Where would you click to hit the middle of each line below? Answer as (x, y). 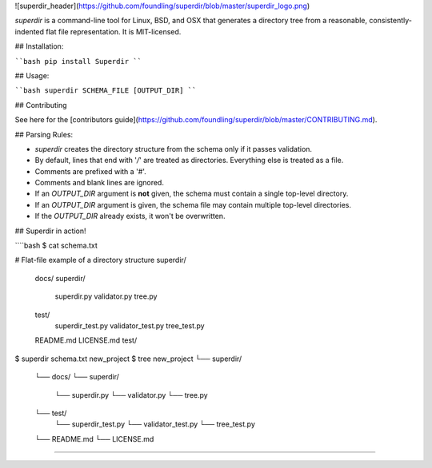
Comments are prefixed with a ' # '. (91, 171)
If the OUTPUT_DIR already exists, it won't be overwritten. (130, 216)
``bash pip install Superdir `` (78, 61)
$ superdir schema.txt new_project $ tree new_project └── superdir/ (128, 359)
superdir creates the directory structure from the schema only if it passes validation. (173, 149)
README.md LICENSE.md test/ (86, 340)
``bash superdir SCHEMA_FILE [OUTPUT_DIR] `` (106, 91)
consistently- (390, 21)
